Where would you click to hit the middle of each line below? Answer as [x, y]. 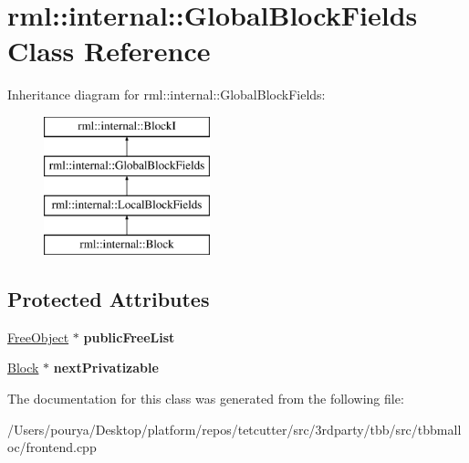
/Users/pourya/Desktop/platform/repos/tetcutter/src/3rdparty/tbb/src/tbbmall [234, 429]
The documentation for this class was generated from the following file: [206, 399]
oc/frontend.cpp [52, 447]
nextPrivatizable [106, 368]
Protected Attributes [109, 299]
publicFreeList [129, 337]
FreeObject [38, 337]
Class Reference [109, 51]
